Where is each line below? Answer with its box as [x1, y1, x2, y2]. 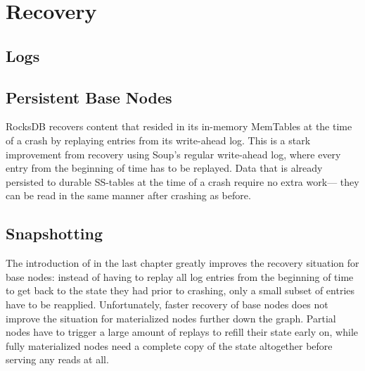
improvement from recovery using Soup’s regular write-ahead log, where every [6, 146, 341, 161]
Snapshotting [6, 222, 103, 244]
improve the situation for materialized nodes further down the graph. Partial [6, 310, 336, 325]
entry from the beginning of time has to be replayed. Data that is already [6, 161, 323, 175]
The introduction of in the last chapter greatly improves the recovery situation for [6, 256, 359, 270]
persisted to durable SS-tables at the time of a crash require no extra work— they [6, 174, 359, 189]
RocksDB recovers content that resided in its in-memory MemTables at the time [6, 119, 352, 134]
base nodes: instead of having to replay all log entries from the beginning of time [6, 269, 354, 284]
